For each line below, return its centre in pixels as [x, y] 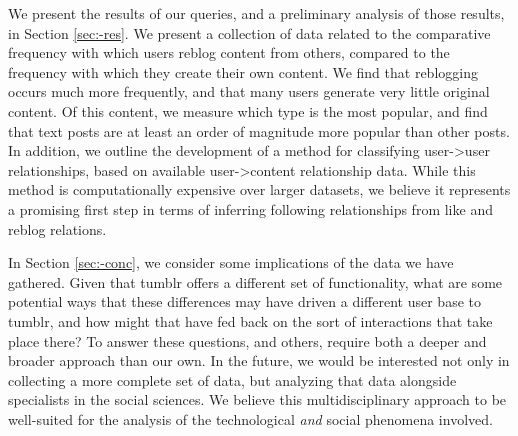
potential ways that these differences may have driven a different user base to [244, 301]
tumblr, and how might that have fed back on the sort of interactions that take [250, 320]
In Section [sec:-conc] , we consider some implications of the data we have [231, 262]
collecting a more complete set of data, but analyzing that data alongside [232, 379]
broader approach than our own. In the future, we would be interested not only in [259, 360]
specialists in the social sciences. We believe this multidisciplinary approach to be [257, 399]
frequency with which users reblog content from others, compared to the [229, 52]
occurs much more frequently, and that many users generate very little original [249, 91]
